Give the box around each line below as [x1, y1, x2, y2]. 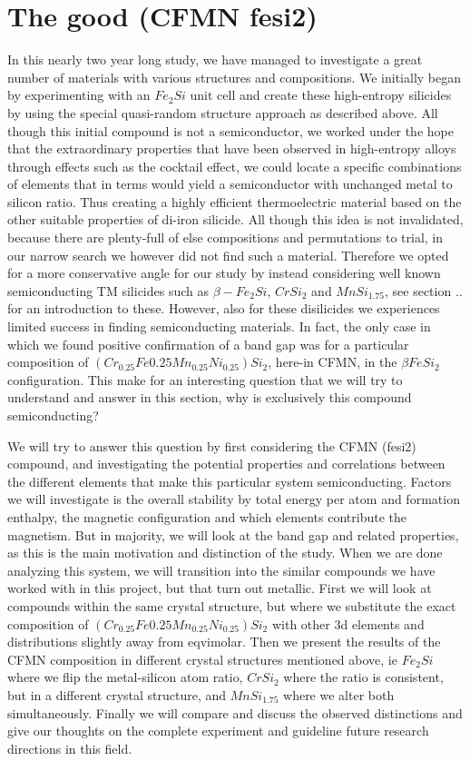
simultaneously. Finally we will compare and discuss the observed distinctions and [7, 703, 463, 722]
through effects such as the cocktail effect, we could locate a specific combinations [7, 156, 462, 175]
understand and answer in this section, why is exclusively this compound [7, 388, 412, 407]
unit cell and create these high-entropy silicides [190, 85, 452, 104]
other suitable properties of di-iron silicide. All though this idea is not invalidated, [7, 210, 464, 229]
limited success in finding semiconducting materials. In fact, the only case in [7, 317, 431, 336]
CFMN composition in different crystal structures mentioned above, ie [7, 649, 397, 668]
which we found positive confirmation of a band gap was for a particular [7, 334, 409, 353]
